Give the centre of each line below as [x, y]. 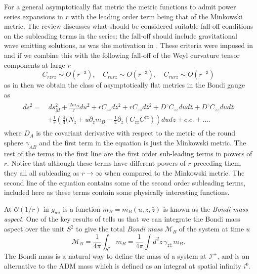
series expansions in [34, 16]
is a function [82, 208]
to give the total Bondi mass [119, 229]
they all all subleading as [42, 172]
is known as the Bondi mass [206, 208]
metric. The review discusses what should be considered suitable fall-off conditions [128, 26]
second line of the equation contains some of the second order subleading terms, [125, 182]
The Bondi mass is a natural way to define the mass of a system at [105, 256]
